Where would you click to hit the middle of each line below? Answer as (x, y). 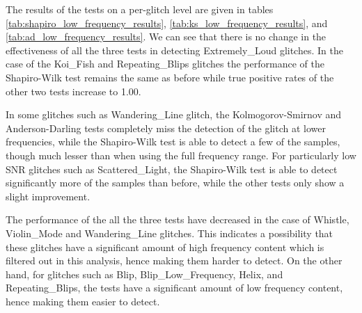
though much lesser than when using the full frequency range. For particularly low (181, 155)
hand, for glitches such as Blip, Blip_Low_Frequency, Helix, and (144, 274)
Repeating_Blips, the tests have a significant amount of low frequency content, (174, 288)
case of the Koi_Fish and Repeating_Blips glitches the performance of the (165, 64)
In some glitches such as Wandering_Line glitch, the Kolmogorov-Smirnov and (174, 114)
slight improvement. (48, 196)
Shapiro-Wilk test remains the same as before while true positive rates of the (170, 77)
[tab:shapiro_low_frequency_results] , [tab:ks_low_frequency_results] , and (167, 23)
